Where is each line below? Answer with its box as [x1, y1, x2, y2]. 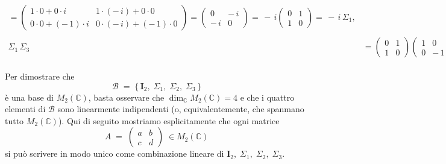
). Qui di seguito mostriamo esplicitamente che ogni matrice [58, 114, 280, 127]
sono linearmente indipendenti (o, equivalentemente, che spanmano [57, 102, 304, 115]
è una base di [5, 90, 54, 103]
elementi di [5, 102, 46, 115]
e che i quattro [240, 90, 295, 103]
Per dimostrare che [5, 70, 75, 83]
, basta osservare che [88, 90, 165, 103]
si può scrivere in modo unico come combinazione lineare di [5, 147, 224, 160]
